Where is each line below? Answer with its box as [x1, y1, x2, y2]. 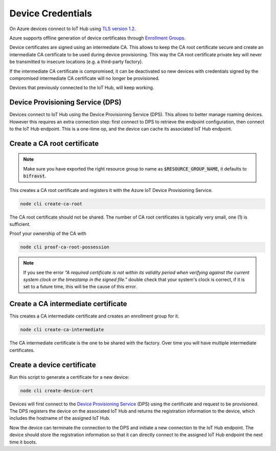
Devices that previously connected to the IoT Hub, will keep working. [9, 84, 154, 91]
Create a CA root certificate [9, 139, 99, 148]
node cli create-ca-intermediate [20, 327, 104, 333]
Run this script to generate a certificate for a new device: [9, 374, 130, 380]
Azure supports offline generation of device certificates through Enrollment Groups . [9, 35, 186, 41]
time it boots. [9, 439, 37, 445]
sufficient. [9, 221, 31, 227]
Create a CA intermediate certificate [9, 299, 127, 308]
